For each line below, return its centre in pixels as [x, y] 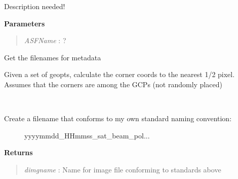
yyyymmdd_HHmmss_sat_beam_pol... [87, 135]
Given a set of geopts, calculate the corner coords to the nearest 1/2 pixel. [120, 74]
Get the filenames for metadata [53, 57]
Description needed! [35, 6]
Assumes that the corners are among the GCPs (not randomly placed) [113, 84]
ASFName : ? [45, 40]
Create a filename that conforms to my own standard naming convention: [118, 118]
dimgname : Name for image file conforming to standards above [123, 169]
